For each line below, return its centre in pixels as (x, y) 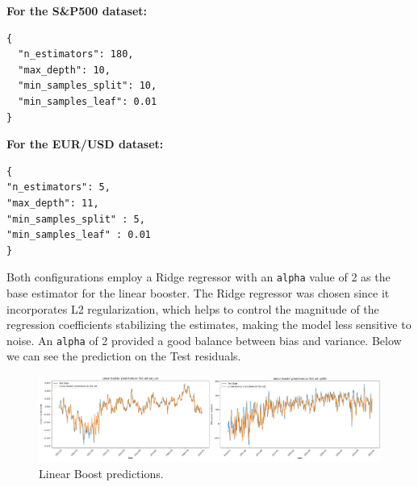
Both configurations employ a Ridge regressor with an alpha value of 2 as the (199, 277)
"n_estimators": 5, (59, 187)
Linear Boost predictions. (101, 473)
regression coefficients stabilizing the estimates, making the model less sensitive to (209, 325)
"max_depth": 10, (64, 70)
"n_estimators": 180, (76, 54)
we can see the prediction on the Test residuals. (124, 356)
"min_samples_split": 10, (88, 86)
